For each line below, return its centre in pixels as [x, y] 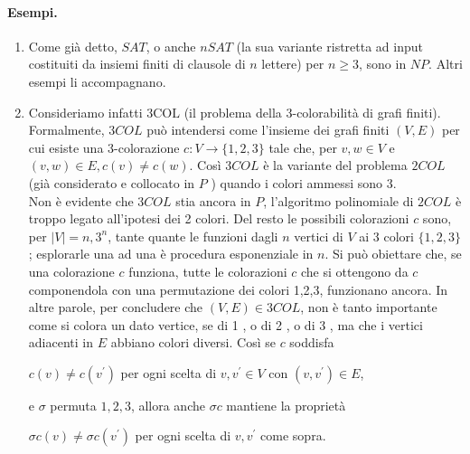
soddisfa [312, 342]
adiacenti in [61, 342]
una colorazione [71, 271]
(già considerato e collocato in [112, 182]
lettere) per [293, 64]
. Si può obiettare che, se [393, 254]
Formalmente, [66, 130]
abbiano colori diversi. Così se [193, 342]
